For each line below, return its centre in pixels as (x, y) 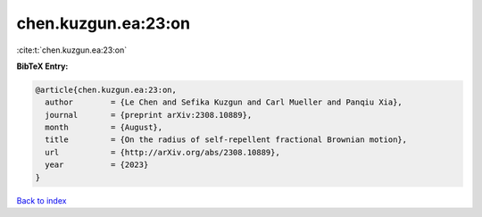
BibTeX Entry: (42, 66)
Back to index (42, 200)
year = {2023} (97, 165)
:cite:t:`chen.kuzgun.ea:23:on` (72, 50)
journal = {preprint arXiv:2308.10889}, (149, 115)
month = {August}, (104, 128)
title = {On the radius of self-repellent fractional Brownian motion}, (226, 140)
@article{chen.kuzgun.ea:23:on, (106, 90)
